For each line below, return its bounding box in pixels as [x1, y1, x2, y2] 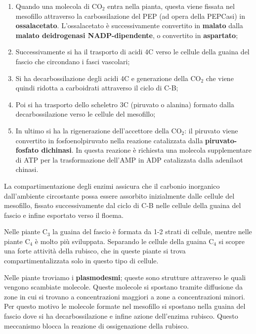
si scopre [218, 236, 245, 246]
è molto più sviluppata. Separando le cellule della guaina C [35, 236, 214, 246]
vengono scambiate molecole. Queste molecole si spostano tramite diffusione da [4, 282, 243, 292]
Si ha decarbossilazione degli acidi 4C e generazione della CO [15, 73, 201, 83]
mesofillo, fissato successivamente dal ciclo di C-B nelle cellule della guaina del [4, 200, 241, 210]
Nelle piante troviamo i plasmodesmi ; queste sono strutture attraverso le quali [4, 272, 246, 282]
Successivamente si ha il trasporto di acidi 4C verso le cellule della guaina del [15, 46, 250, 57]
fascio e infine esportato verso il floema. [4, 209, 124, 220]
